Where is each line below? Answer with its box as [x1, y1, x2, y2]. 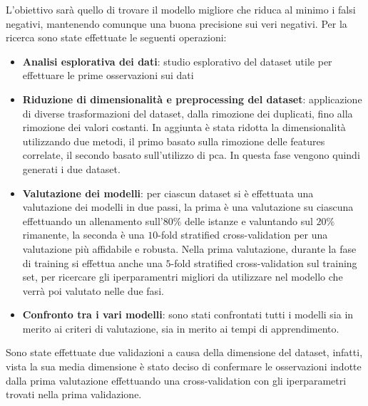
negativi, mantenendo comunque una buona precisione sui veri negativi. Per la [6, 16, 347, 31]
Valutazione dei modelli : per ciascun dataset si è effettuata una [22, 185, 314, 200]
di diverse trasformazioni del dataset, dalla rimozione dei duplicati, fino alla [22, 105, 353, 120]
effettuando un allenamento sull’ [22, 213, 163, 228]
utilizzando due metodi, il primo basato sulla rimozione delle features [22, 133, 325, 148]
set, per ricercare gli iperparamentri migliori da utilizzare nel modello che [22, 269, 343, 284]
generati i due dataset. [22, 161, 121, 176]
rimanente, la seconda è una [22, 227, 145, 242]
